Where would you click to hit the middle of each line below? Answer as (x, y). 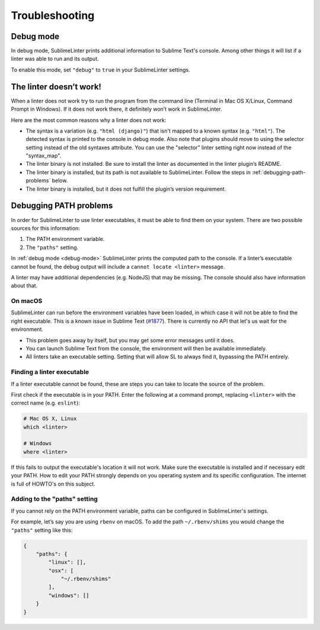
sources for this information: (45, 228)
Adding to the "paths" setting (54, 499)
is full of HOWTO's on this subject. (53, 484)
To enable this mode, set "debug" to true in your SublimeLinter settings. (100, 70)
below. (60, 181)
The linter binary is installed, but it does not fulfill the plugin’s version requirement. (126, 189)
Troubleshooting (53, 15)
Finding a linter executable (50, 372)
